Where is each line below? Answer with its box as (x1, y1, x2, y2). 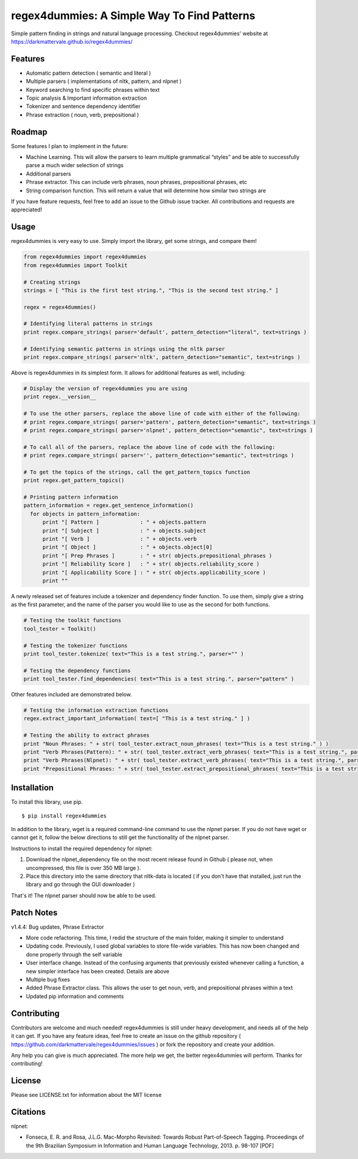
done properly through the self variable (26, 951, 122, 958)
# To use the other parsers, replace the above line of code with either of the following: (23, 410, 301, 417)
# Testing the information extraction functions (23, 707, 169, 714)
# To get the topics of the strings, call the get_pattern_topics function (23, 469, 251, 475)
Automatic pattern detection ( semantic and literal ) (26, 69, 152, 76)
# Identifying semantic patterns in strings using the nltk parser (23, 345, 226, 352)
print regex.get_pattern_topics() (23, 477, 125, 484)
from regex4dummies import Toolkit (23, 262, 128, 269)
